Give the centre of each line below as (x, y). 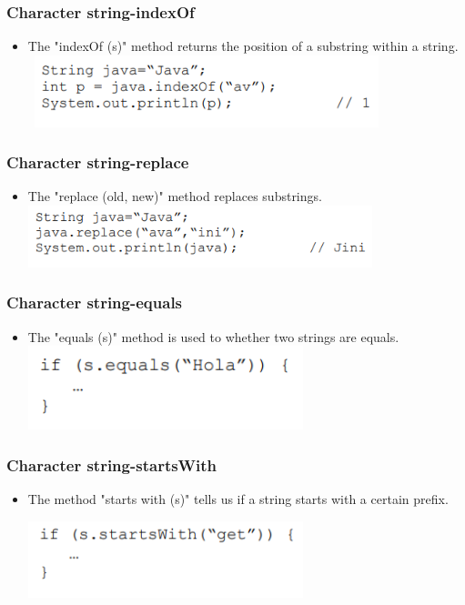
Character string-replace (98, 162)
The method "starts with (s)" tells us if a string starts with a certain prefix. (238, 499)
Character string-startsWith (112, 464)
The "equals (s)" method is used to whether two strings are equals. (213, 336)
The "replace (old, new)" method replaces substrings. (175, 196)
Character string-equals (95, 302)
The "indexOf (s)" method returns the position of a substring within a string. (243, 46)
